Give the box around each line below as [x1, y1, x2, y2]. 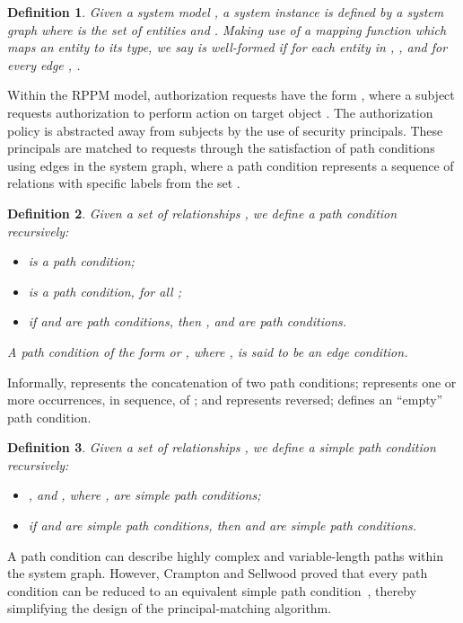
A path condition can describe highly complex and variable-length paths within [7, 546, 444, 565]
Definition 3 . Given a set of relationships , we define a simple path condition [7, 438, 436, 457]
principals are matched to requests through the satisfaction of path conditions [7, 138, 435, 157]
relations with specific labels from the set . [7, 174, 240, 192]
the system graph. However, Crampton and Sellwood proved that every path [7, 564, 428, 583]
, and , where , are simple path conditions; [28, 485, 261, 504]
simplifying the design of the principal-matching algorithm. [7, 599, 332, 618]
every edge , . [7, 55, 81, 74]
